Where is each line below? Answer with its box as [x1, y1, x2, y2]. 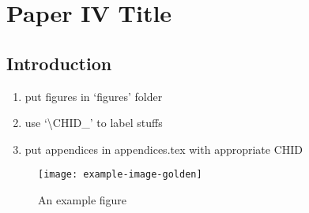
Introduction [6, 50, 112, 75]
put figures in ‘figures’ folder [24, 88, 163, 104]
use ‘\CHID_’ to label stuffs [24, 114, 163, 131]
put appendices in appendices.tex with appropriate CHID [24, 140, 303, 157]
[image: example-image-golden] [38, 169, 202, 181]
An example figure [38, 192, 127, 208]
